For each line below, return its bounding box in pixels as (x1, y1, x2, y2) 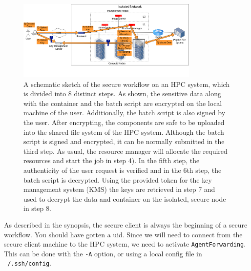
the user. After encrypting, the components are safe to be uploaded (23, 117, 225, 127)
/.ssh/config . (7, 258, 51, 268)
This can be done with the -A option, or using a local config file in (4, 248, 202, 258)
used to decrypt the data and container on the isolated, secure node (23, 193, 226, 204)
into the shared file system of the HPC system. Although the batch (23, 126, 224, 137)
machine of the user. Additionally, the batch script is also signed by (23, 107, 226, 118)
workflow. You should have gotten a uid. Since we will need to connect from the (4, 229, 243, 239)
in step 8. (23, 203, 51, 213)
